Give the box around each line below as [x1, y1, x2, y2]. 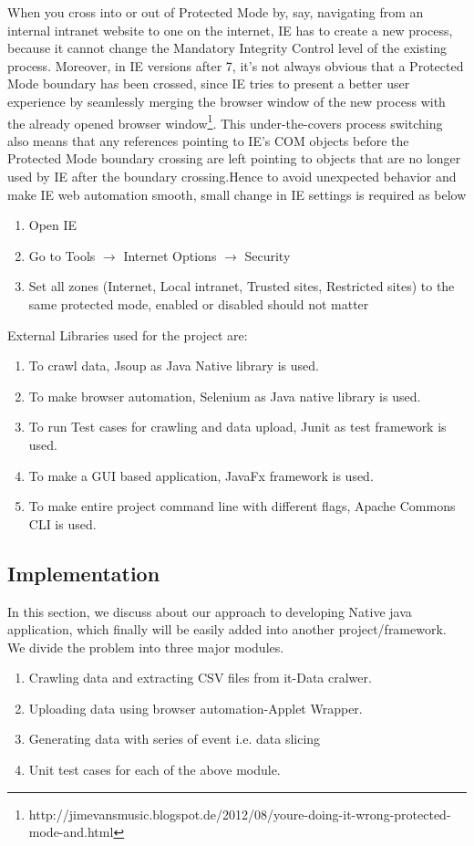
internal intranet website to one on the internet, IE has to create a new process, [7, 20, 453, 39]
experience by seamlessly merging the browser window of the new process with [7, 91, 446, 110]
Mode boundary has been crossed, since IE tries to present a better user [7, 74, 410, 93]
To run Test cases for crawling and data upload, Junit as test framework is [28, 417, 447, 436]
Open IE [28, 215, 77, 235]
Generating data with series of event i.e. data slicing [28, 729, 321, 748]
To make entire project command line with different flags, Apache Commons [28, 496, 456, 516]
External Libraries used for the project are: [7, 325, 248, 344]
